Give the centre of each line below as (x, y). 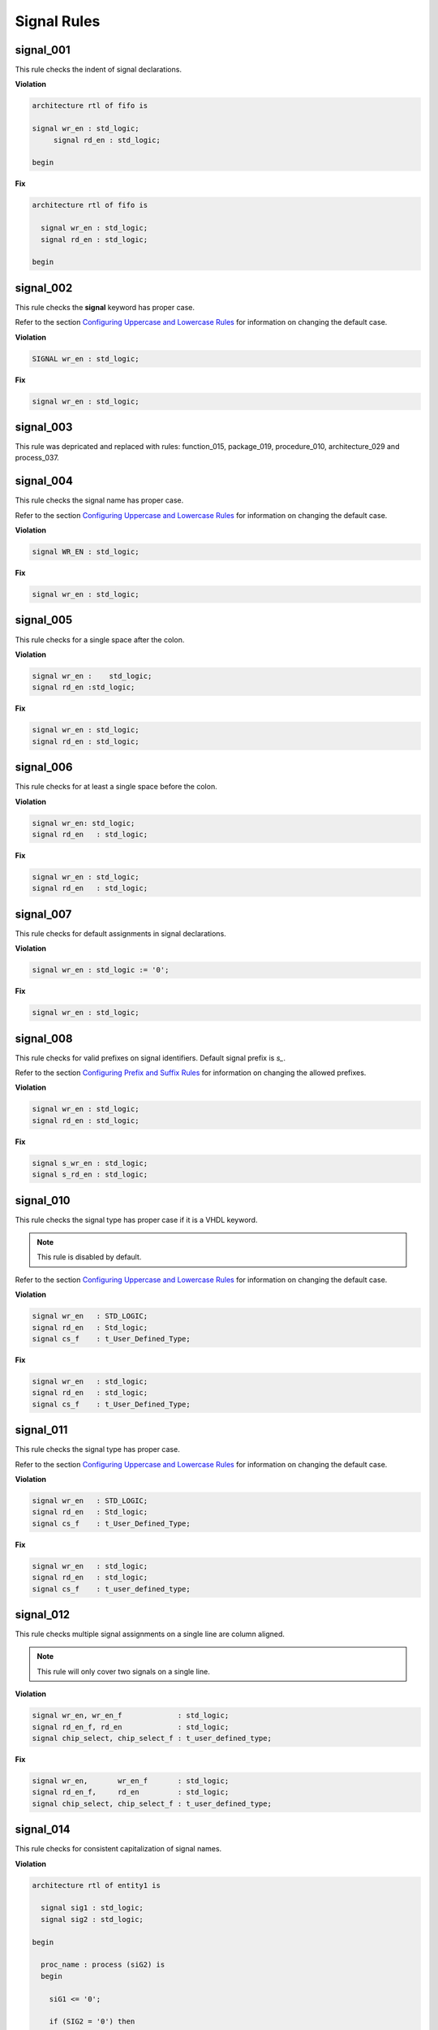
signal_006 (44, 767)
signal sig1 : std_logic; (92, 1908)
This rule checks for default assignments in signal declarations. (120, 933)
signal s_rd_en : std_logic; (90, 1175)
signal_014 (43, 1830)
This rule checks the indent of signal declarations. (99, 70)
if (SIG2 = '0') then (92, 2021)
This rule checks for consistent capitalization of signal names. (118, 1849)
